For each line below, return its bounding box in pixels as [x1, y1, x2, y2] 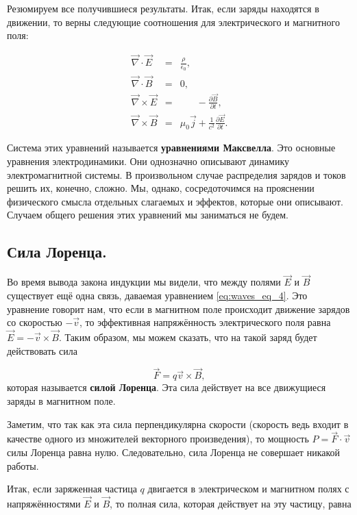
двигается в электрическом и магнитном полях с [147, 481, 349, 496]
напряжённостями [7, 496, 81, 510]
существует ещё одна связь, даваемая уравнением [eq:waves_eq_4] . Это [7, 288, 308, 302]
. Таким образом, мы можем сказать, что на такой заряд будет [58, 329, 317, 344]
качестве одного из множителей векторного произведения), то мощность [7, 431, 309, 446]
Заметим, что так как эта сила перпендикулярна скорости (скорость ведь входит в [7, 416, 349, 431]
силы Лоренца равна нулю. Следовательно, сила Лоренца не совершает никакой [7, 444, 341, 459]
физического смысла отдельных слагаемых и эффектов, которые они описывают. [7, 194, 344, 208]
